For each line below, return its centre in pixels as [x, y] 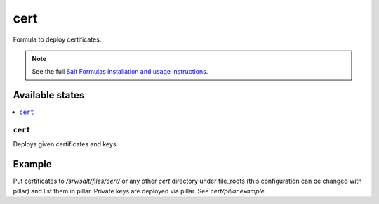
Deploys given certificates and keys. [66, 144]
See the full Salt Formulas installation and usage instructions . [120, 72]
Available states [49, 95]
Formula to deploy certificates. [57, 39]
